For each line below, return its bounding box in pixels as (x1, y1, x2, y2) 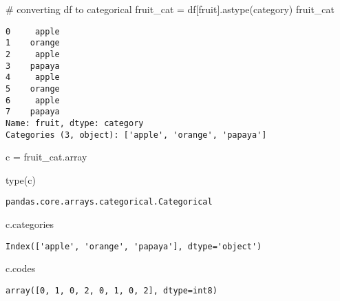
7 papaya (6, 107, 60, 117)
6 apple (6, 95, 60, 105)
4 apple (6, 72, 60, 83)
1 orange (6, 38, 60, 48)
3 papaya (6, 61, 60, 71)
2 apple (6, 49, 60, 59)
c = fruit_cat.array (6, 149, 87, 164)
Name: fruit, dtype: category (6, 118, 144, 128)
